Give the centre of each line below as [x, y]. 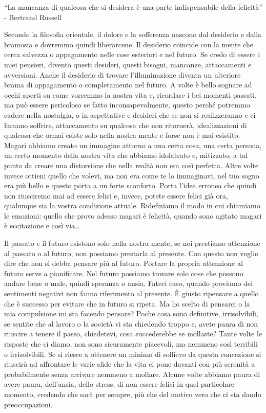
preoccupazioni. [28, 404]
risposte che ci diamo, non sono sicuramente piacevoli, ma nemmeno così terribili [131, 344]
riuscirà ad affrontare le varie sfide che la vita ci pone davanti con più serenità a [130, 364]
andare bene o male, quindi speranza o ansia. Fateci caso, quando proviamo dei [129, 283]
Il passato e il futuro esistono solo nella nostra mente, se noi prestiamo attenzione [132, 243]
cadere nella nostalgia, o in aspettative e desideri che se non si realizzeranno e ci [130, 114]
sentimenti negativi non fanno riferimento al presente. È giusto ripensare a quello [131, 293]
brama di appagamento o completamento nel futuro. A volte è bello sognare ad [128, 85]
